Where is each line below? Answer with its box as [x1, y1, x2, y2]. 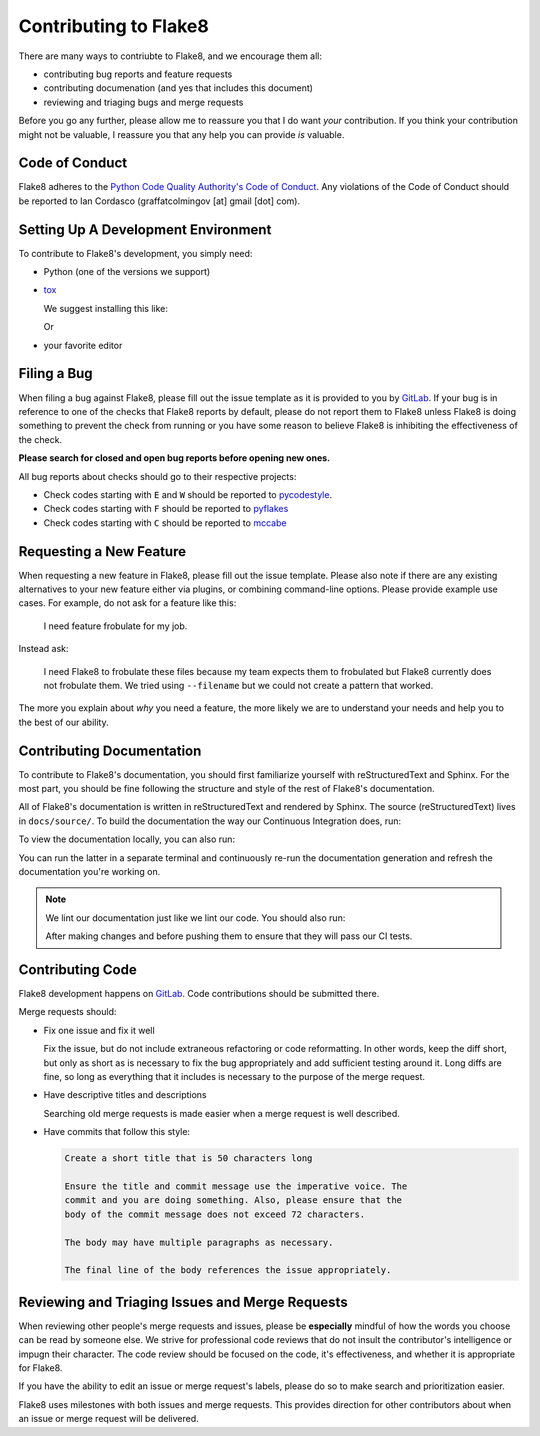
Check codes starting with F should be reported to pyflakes [43, 503, 289, 515]
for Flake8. [18, 1361, 63, 1374]
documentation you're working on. [18, 865, 161, 877]
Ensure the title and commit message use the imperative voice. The [64, 1180, 408, 1192]
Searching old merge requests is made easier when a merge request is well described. [43, 1107, 400, 1119]
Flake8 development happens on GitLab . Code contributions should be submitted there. [18, 988, 380, 1000]
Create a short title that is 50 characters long [64, 1153, 313, 1164]
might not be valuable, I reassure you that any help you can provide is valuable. [18, 128, 345, 140]
